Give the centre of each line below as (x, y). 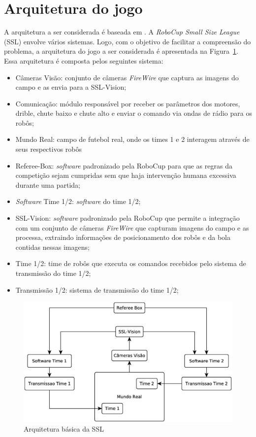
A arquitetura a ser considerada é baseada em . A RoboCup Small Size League (122, 32)
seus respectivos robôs (49, 149)
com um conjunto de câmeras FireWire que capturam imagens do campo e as (132, 227)
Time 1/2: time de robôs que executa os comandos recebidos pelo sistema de (131, 263)
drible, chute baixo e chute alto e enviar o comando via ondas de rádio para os (134, 113)
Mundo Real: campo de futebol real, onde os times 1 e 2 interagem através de (132, 139)
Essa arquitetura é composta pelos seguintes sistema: (84, 60)
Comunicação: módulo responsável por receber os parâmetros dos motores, (128, 103)
